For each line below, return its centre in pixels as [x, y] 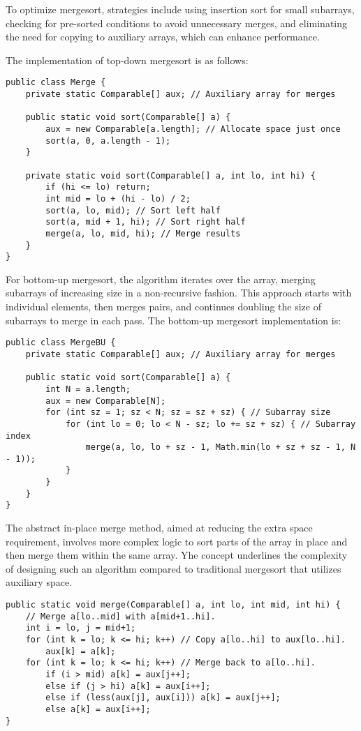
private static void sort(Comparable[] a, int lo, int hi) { [170, 175]
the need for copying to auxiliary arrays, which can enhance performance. [163, 37]
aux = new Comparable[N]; [106, 401]
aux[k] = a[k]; [81, 651]
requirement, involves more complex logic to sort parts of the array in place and [177, 541]
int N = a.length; [88, 389]
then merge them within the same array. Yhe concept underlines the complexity [177, 555]
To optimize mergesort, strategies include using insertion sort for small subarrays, [180, 9]
